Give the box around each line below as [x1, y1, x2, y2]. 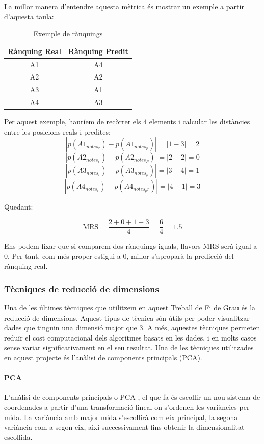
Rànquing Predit [68, 45, 128, 56]
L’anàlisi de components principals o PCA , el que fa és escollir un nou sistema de [4, 391, 260, 402]
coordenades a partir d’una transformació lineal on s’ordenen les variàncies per [4, 402, 250, 412]
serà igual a [221, 241, 257, 251]
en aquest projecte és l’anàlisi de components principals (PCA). [4, 352, 202, 363]
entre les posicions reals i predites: [4, 126, 111, 137]
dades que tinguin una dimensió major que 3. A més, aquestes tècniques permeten [4, 322, 260, 333]
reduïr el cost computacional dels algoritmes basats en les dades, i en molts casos [4, 332, 257, 343]
